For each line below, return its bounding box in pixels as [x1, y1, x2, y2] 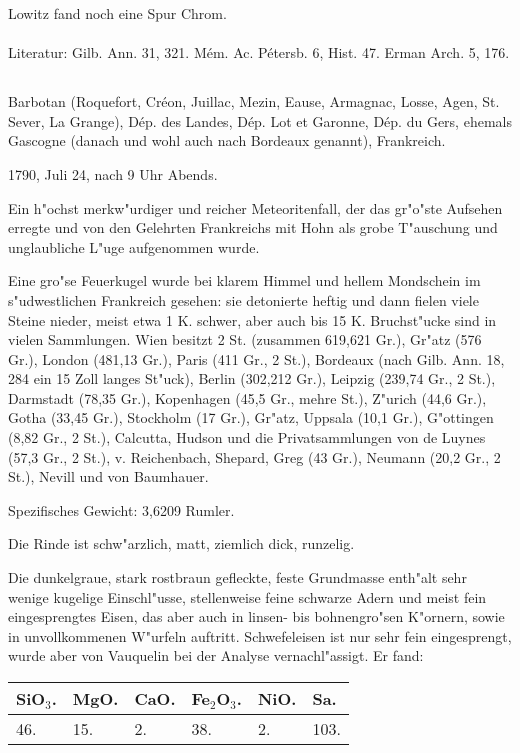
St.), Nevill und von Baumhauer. [8, 466, 209, 487]
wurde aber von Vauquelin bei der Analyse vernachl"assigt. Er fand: [8, 645, 424, 666]
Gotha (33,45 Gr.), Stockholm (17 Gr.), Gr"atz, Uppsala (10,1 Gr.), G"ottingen [8, 407, 494, 428]
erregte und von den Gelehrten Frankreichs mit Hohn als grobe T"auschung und [8, 217, 498, 238]
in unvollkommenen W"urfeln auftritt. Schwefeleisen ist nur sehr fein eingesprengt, [8, 625, 512, 646]
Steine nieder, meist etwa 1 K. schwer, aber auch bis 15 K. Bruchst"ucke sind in [8, 309, 497, 330]
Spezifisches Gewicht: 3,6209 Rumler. [8, 499, 235, 520]
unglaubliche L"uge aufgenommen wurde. [8, 236, 260, 257]
